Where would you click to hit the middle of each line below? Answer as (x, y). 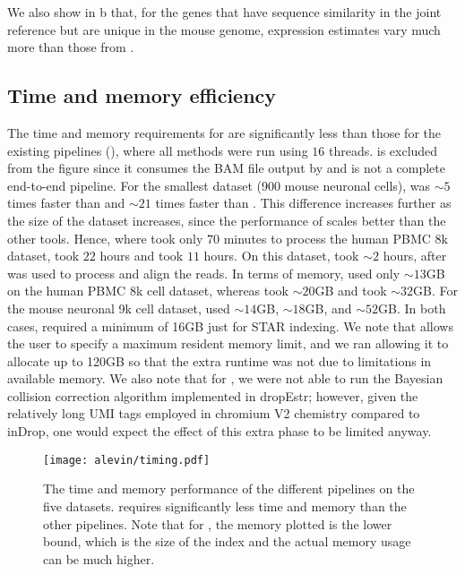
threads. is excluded (383, 150)
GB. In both (412, 308)
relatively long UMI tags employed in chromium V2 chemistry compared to (214, 413)
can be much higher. (99, 558)
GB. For (435, 291)
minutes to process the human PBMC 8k (336, 238)
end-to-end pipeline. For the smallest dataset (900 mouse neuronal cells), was (219, 185)
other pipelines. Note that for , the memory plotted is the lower (218, 523)
